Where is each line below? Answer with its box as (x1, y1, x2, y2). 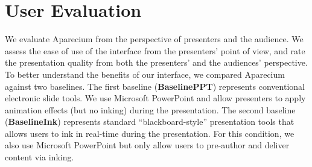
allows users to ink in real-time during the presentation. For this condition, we (5, 127, 294, 139)
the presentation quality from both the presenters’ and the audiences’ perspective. (5, 56, 308, 69)
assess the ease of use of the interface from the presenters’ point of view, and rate (5, 44, 305, 57)
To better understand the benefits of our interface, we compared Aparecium (5, 68, 285, 80)
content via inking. (5, 151, 74, 163)
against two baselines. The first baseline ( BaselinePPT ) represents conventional (5, 80, 305, 92)
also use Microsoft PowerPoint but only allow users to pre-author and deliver (5, 139, 290, 151)
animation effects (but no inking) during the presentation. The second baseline (5, 103, 296, 116)
